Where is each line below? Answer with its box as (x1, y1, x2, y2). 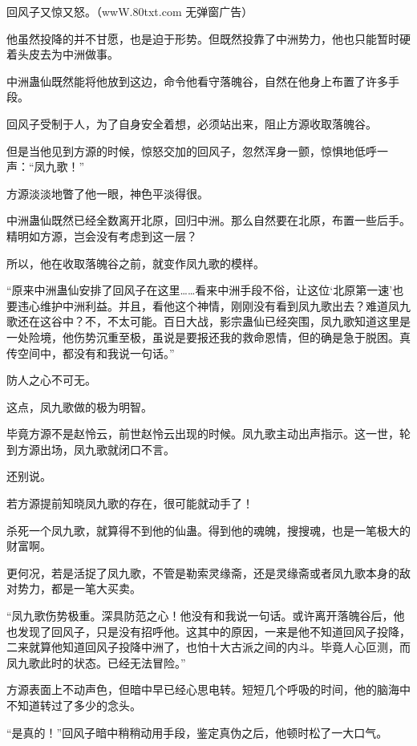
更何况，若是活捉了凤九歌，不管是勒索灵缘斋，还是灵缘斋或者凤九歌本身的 (6, 564, 399, 581)
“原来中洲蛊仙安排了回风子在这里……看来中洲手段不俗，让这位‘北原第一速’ (6, 282, 393, 298)
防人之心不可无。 (6, 371, 96, 388)
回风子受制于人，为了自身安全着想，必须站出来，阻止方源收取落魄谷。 (6, 115, 377, 132)
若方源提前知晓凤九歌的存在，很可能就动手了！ (6, 495, 253, 512)
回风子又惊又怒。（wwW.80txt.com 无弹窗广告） (6, 3, 253, 19)
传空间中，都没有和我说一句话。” (6, 344, 175, 361)
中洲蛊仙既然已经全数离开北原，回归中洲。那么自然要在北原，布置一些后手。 (6, 212, 411, 229)
